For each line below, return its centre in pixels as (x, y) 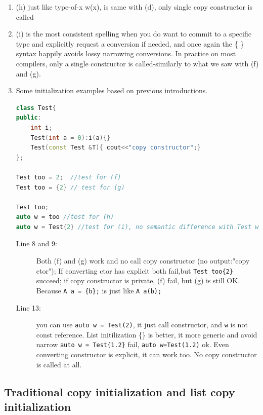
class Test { (36, 108)
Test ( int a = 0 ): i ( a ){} (71, 138)
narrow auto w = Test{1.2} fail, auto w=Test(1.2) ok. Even (133, 344)
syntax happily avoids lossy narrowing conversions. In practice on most (126, 53)
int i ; (41, 127)
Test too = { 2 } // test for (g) (70, 187)
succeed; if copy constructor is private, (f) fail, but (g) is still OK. (138, 280)
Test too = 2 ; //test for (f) (69, 177)
